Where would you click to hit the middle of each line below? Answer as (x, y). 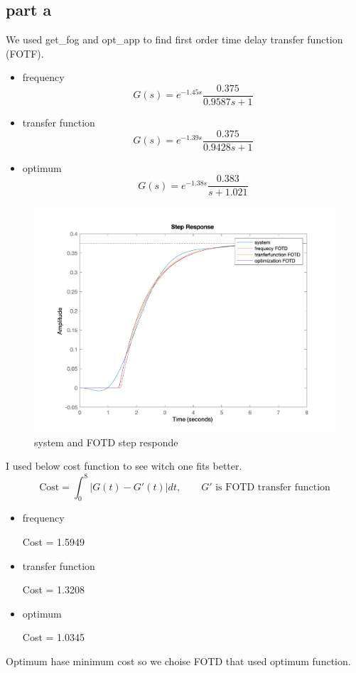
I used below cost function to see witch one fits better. (124, 466)
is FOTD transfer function (273, 487)
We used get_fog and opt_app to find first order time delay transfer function (174, 39)
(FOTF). (25, 53)
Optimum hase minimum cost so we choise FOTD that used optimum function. (178, 661)
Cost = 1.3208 (53, 589)
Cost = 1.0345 (53, 637)
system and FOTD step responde (106, 442)
